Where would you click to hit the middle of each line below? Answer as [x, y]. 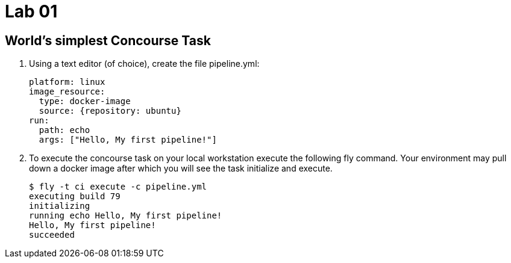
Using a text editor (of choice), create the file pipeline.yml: [144, 64]
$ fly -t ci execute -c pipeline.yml [118, 187]
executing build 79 [75, 196]
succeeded [52, 235]
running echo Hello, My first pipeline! [126, 216]
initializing [60, 206]
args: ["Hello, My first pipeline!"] [128, 140]
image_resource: [67, 92]
